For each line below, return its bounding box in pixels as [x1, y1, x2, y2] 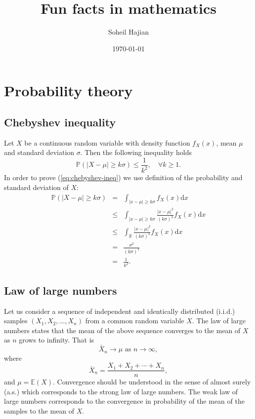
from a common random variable [85, 315, 184, 326]
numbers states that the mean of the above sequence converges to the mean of [4, 325, 241, 335]
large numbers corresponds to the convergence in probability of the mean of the [4, 396, 245, 406]
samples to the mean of [4, 406, 75, 416]
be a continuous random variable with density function [24, 137, 190, 148]
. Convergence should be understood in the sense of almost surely [52, 377, 251, 387]
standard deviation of [4, 182, 69, 192]
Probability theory [4, 80, 133, 101]
